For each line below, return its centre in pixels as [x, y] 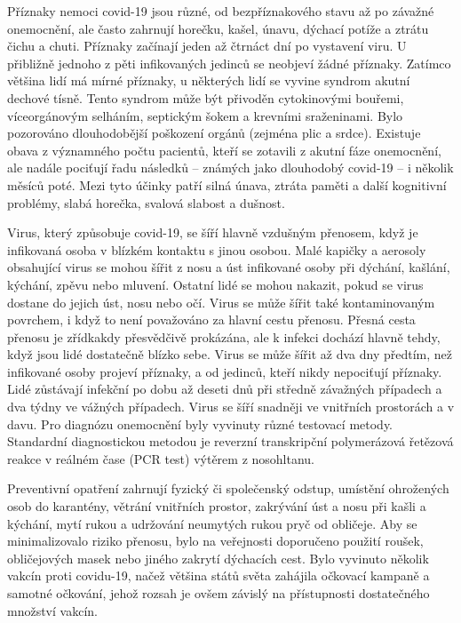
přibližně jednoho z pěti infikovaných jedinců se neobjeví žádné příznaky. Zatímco [229, 63]
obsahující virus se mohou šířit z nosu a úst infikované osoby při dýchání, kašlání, [229, 267]
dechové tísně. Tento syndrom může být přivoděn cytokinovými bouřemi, [206, 97]
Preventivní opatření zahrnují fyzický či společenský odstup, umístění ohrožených [228, 488]
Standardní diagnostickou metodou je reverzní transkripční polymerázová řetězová [230, 441]
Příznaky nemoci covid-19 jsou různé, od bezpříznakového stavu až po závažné [221, 11]
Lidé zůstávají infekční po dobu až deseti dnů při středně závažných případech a [225, 389]
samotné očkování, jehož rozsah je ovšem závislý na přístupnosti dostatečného [219, 593]
